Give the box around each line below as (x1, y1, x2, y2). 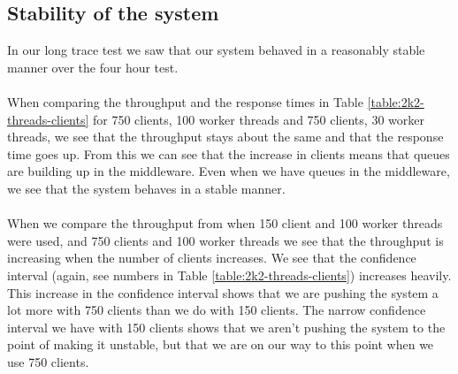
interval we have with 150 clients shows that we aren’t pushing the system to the (7, 317, 446, 336)
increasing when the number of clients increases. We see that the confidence (7, 248, 416, 267)
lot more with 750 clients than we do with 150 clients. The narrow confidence (7, 301, 426, 319)
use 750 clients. (7, 352, 89, 370)
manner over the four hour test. (7, 57, 179, 76)
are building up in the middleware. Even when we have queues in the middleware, (7, 162, 450, 180)
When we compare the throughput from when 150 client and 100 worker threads (7, 214, 443, 233)
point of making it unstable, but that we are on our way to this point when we (7, 335, 434, 354)
